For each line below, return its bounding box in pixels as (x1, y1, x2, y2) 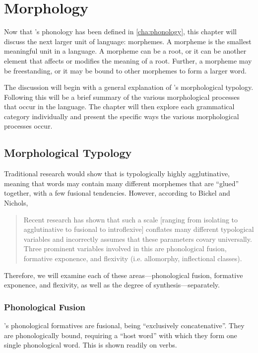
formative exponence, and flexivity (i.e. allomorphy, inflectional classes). (23, 253, 242, 264)
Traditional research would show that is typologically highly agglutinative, (4, 168, 230, 179)
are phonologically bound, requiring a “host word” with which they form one (4, 330, 237, 340)
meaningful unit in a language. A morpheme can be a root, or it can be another (4, 46, 247, 56)
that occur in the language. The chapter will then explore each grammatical (4, 101, 235, 112)
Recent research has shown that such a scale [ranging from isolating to (23, 214, 238, 224)
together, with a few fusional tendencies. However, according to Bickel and (4, 188, 230, 198)
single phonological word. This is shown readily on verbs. (4, 340, 177, 350)
